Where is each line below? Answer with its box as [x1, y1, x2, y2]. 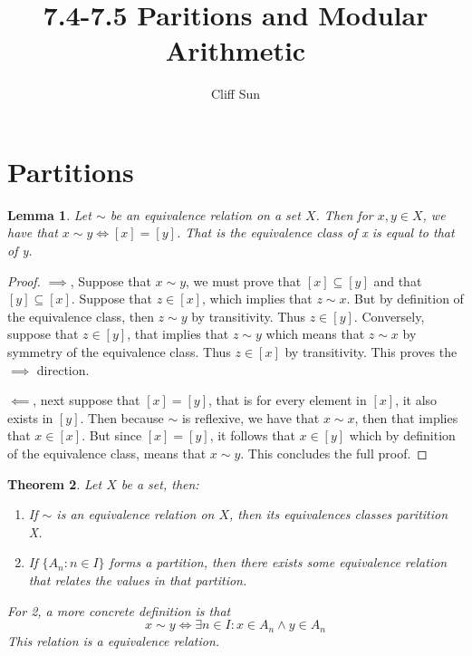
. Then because [80, 408, 164, 427]
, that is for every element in [208, 391, 367, 410]
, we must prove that [186, 271, 302, 290]
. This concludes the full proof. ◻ [240, 443, 428, 462]
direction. [36, 360, 90, 379]
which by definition [349, 426, 456, 445]
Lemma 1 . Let [7, 205, 92, 224]
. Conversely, [353, 306, 425, 325]
